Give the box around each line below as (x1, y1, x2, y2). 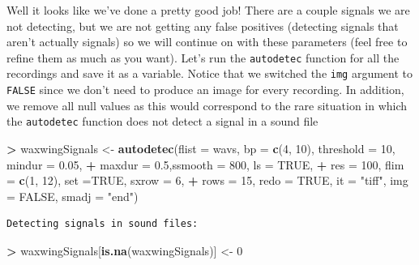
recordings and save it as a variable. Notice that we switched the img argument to (6, 65, 413, 82)
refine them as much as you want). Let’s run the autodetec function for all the (6, 49, 400, 66)
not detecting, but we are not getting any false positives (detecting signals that (6, 17, 399, 34)
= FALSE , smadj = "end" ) (6, 187, 139, 204)
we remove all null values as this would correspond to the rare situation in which (6, 96, 408, 113)
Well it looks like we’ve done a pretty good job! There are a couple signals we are (6, 2, 410, 18)
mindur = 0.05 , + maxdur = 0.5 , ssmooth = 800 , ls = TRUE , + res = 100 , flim (6, 156, 404, 173)
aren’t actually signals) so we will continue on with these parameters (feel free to (6, 33, 408, 50)
